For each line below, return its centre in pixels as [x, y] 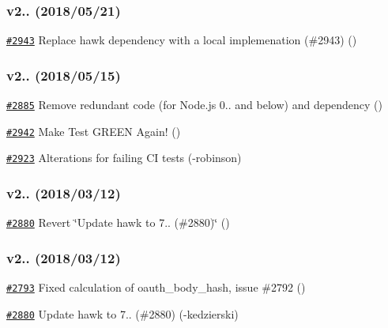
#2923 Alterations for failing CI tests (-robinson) [124, 158]
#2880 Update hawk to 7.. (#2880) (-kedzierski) [122, 313]
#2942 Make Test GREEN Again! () [94, 131]
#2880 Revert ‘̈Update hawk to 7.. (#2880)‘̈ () [118, 222]
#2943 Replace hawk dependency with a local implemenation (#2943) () [182, 40]
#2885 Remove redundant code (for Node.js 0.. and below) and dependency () [194, 105]
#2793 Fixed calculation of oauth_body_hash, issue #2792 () [156, 287]
